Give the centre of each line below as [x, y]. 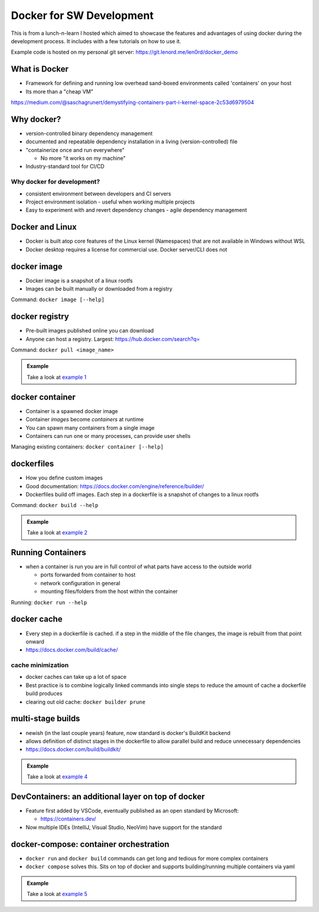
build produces [44, 694]
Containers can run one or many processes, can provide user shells [108, 436]
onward [35, 642]
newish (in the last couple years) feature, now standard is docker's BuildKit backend [128, 733]
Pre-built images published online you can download [90, 331]
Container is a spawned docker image [72, 411]
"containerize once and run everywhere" [75, 150]
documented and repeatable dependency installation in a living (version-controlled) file [131, 141]
